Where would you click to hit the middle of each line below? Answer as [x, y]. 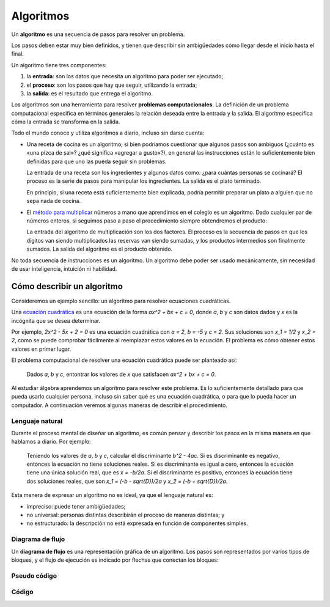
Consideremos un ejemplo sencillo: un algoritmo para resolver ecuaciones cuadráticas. [121, 301]
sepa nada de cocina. [54, 201]
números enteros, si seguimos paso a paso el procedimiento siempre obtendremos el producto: [147, 221]
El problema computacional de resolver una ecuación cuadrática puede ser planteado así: [124, 360]
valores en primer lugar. [41, 349]
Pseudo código [34, 576]
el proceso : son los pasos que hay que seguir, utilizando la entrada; [112, 85]
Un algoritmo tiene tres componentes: [59, 65]
